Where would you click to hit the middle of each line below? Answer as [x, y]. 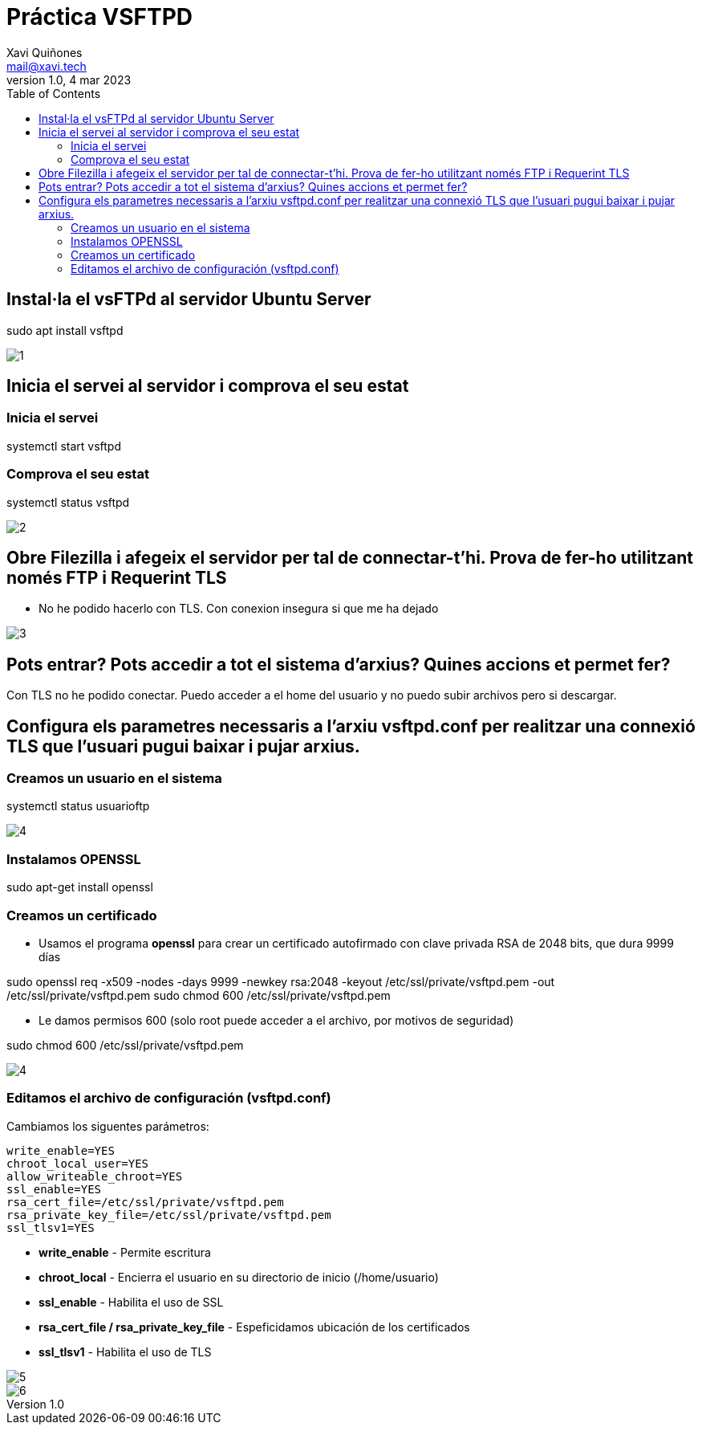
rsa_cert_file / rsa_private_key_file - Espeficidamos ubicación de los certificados [254, 1327]
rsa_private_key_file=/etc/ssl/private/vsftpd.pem [169, 1215]
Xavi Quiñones [45, 52]
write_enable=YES [61, 1150]
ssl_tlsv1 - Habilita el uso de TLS [125, 1351]
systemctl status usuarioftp [78, 806]
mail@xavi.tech [47, 66]
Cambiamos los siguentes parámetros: [108, 1126]
